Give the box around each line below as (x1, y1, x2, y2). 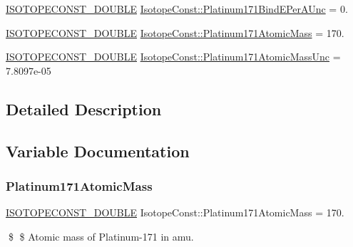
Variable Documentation (6, 140, 190, 162)
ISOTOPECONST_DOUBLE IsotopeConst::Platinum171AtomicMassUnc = (6, 49, 341, 64)
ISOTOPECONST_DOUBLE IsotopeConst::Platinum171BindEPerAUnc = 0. (6, 1, 348, 16)
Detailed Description (6, 98, 162, 120)
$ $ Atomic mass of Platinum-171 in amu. (8, 228, 194, 243)
